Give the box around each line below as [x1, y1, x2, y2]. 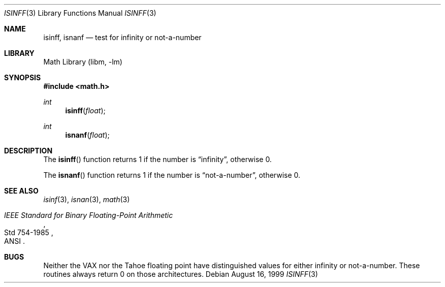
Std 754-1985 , [4, 228, 53, 237]
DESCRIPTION [4, 146, 53, 155]
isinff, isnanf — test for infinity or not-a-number [43, 33, 202, 42]
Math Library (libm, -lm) [43, 57, 122, 66]
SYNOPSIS [4, 73, 41, 82]
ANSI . [4, 237, 25, 245]
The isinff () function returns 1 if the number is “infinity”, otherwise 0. [43, 155, 272, 164]
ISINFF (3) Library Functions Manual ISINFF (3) [4, 9, 156, 17]
